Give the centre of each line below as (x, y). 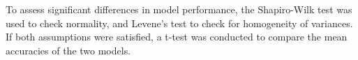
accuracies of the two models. (68, 50)
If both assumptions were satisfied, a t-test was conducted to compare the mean (177, 37)
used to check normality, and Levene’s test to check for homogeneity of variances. (179, 23)
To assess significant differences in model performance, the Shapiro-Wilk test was (179, 9)
